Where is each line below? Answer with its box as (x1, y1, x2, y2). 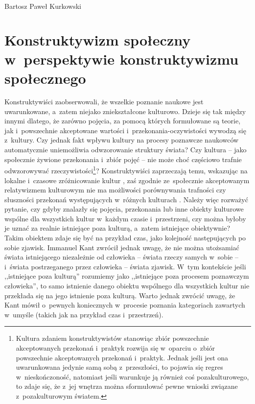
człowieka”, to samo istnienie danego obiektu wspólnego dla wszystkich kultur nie (4, 281, 250, 291)
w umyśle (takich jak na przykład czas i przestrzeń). (4, 309, 163, 319)
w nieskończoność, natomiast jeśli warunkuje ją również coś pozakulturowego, (16, 371, 249, 381)
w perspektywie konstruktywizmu (4, 48, 239, 69)
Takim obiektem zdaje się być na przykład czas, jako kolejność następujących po (4, 233, 246, 243)
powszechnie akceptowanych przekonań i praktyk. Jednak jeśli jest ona (16, 352, 229, 362)
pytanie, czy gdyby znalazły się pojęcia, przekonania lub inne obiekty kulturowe (4, 204, 244, 214)
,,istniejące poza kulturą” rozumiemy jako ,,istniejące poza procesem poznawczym (4, 271, 249, 281)
